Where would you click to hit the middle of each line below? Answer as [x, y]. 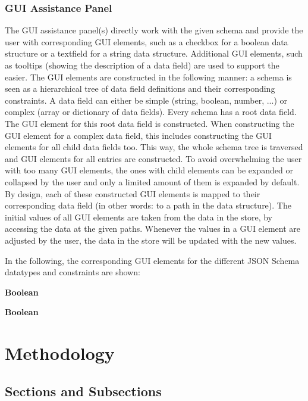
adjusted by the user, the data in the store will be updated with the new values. [151, 240]
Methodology [60, 353]
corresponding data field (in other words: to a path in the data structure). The [148, 205]
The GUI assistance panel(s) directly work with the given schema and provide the [154, 30]
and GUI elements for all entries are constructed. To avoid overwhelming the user [153, 158]
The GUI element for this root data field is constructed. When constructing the [150, 123]
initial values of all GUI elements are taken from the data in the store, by [139, 217]
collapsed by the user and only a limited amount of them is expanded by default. [152, 181]
